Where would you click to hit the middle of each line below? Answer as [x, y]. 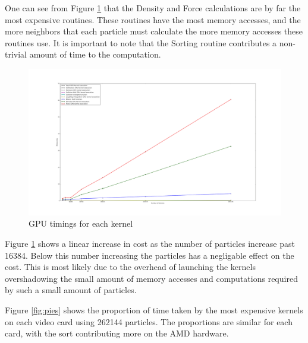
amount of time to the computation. [95, 54]
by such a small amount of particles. [71, 290]
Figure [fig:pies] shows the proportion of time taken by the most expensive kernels [154, 309]
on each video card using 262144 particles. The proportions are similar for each [149, 321]
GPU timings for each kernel [81, 223]
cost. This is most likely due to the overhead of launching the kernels [130, 267]
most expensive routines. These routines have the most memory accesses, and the [153, 19]
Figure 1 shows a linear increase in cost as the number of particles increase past [150, 243]
